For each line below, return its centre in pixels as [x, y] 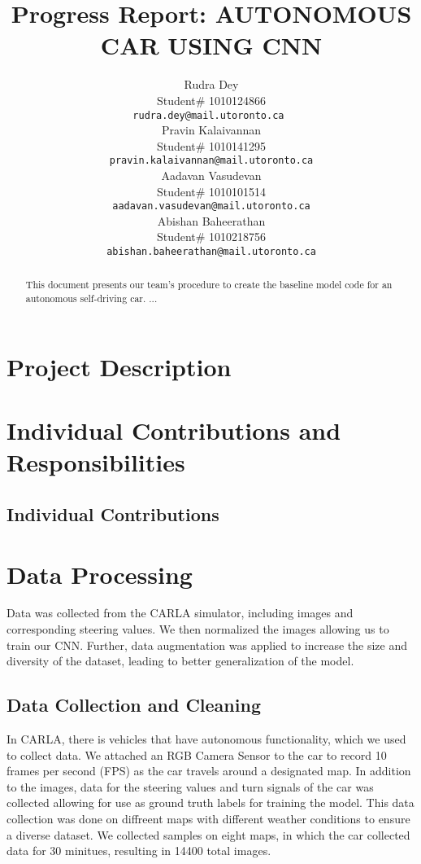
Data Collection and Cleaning [134, 705]
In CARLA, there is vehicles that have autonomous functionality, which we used [206, 739]
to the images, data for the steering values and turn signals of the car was [190, 786]
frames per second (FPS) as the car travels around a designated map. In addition [209, 771]
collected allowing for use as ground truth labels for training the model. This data [210, 803]
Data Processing [100, 574]
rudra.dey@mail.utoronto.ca [208, 115]
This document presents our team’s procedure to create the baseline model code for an [209, 285]
